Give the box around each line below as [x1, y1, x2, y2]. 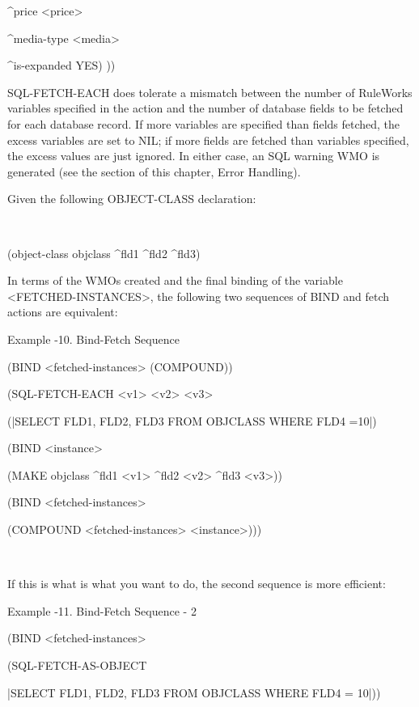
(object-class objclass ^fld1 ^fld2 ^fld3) [7, 244, 201, 261]
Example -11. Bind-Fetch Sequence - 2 [7, 602, 197, 619]
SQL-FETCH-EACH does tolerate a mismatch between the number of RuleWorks [7, 83, 413, 100]
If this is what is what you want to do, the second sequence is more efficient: [7, 575, 386, 592]
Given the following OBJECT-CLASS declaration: [7, 190, 256, 207]
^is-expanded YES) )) [7, 57, 116, 74]
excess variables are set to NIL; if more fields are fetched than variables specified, [7, 131, 409, 148]
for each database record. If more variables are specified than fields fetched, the [7, 115, 400, 132]
